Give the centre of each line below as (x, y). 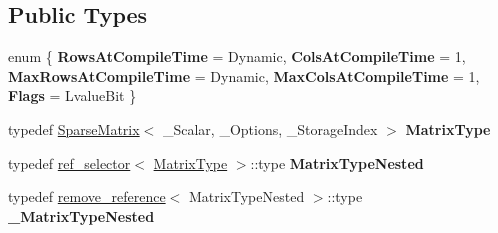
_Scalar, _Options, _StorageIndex (270, 128)
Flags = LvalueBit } (72, 95)
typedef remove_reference (87, 196)
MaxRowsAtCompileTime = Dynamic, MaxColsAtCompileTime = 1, (244, 75)
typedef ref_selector (69, 162)
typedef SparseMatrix (74, 128)
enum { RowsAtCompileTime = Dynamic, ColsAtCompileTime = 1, (237, 56)
